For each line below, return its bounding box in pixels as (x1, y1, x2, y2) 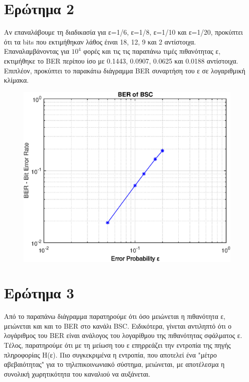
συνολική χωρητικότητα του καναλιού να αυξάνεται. (4, 368, 150, 379)
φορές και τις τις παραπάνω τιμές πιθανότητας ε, (83, 46, 221, 56)
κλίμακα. (4, 75, 29, 85)
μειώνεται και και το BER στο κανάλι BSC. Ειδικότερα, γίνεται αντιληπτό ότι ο (4, 320, 232, 331)
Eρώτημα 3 (4, 283, 74, 303)
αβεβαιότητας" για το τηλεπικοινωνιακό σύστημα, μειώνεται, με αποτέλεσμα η (4, 359, 225, 369)
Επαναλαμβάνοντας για (4, 46, 69, 56)
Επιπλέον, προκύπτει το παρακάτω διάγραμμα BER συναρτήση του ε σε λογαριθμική (4, 65, 246, 75)
